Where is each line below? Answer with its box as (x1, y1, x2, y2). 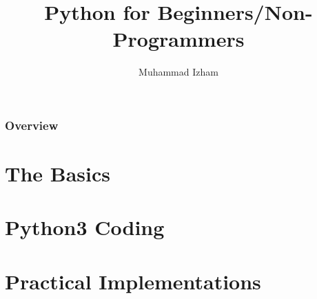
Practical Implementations (5, 267, 261, 295)
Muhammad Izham (139, 65, 218, 79)
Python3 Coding (5, 213, 165, 241)
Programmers (112, 25, 245, 53)
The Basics (5, 159, 110, 188)
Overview (5, 116, 59, 133)
